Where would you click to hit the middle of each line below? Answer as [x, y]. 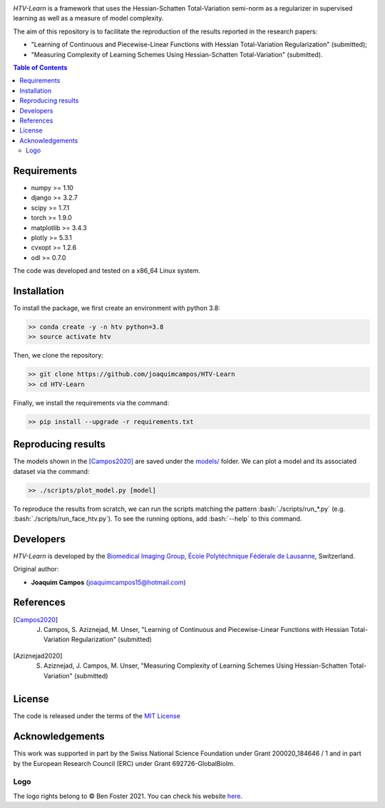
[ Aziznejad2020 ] [38, 656]
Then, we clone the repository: [58, 356]
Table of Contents [40, 67]
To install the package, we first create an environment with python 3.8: [117, 308]
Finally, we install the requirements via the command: [91, 403]
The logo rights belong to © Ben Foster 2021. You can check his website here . [128, 796]
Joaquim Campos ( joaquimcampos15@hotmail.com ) [108, 582]
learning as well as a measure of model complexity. [88, 19]
